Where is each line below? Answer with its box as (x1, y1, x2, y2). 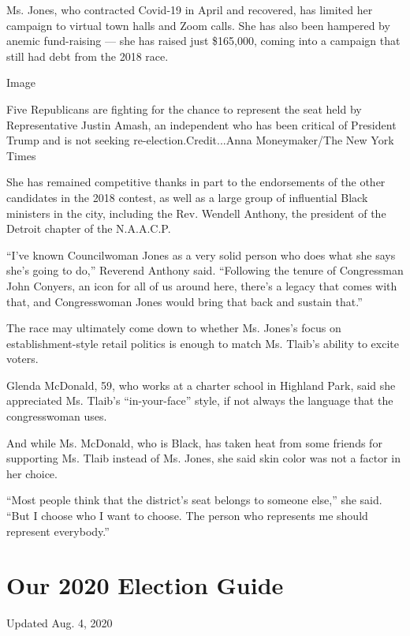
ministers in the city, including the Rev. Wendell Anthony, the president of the (6, 204, 386, 221)
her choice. (6, 465, 58, 481)
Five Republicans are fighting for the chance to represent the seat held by (6, 100, 362, 117)
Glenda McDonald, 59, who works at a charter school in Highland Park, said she (6, 376, 396, 393)
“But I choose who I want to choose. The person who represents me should (6, 507, 368, 524)
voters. (6, 350, 39, 367)
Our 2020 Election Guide (6, 569, 284, 601)
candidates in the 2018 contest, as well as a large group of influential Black (6, 189, 368, 205)
